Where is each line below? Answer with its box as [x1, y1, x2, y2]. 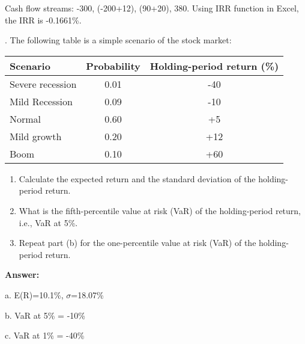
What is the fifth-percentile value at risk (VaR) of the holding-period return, [19, 204, 301, 217]
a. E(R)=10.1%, [5, 288, 64, 301]
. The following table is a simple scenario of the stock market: [5, 34, 232, 46]
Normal [10, 111, 41, 126]
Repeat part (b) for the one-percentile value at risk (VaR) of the [19, 236, 256, 249]
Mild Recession [10, 94, 73, 108]
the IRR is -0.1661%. [5, 13, 82, 26]
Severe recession [10, 76, 77, 91]
